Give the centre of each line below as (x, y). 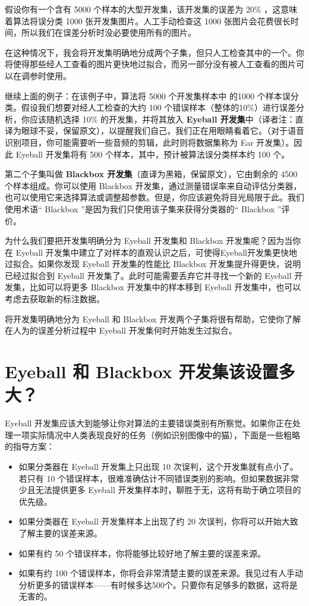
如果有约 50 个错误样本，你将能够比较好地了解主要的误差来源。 (142, 553)
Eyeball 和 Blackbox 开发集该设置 (142, 371)
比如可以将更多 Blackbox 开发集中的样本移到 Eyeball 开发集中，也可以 (165, 287)
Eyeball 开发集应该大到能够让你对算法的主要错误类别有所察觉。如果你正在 (149, 423)
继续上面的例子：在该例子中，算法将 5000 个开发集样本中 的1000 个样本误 (148, 95)
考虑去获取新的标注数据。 (55, 299)
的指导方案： (30, 446)
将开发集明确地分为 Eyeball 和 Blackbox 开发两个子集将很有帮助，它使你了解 (153, 318)
